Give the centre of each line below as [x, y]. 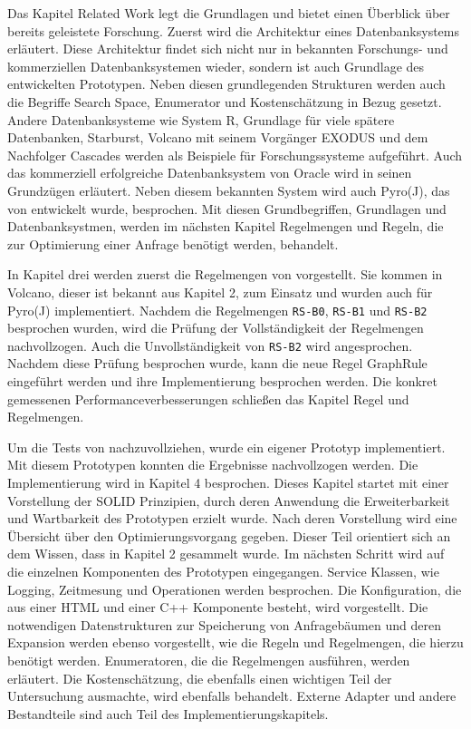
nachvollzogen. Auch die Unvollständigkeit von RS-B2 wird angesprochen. [210, 345]
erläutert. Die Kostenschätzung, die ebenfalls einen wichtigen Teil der [200, 678]
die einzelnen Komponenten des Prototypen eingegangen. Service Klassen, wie [223, 571]
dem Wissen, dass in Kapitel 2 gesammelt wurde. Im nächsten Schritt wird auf [226, 554]
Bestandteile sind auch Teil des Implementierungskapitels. [168, 713]
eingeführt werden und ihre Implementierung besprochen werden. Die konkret [223, 381]
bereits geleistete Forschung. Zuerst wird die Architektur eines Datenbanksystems [233, 30]
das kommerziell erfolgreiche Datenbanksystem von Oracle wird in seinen [210, 173]
